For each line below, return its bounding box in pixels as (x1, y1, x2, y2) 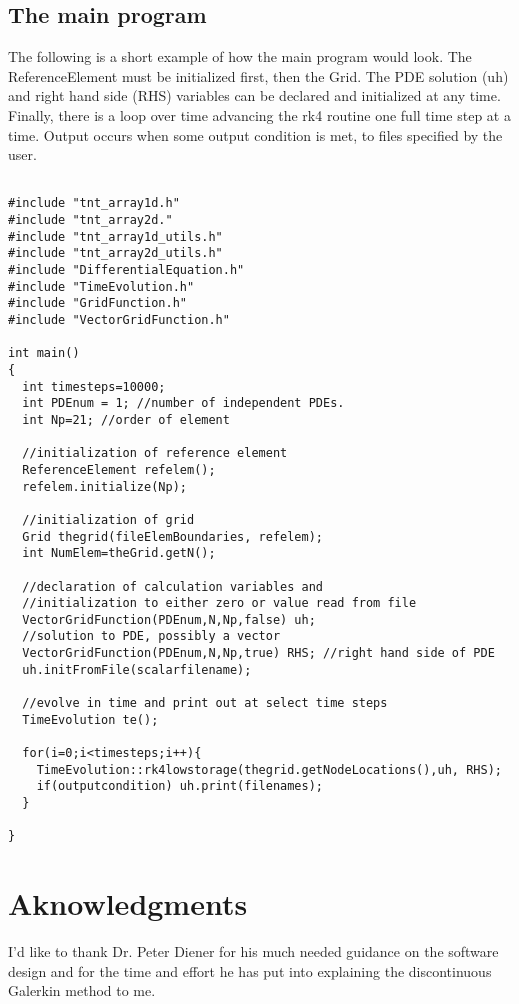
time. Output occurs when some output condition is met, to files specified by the (8, 124, 503, 145)
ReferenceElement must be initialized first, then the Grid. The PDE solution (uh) (8, 65, 509, 86)
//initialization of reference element (22, 446, 288, 461)
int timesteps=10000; (22, 379, 166, 394)
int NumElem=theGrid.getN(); (22, 546, 216, 561)
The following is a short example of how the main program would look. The (8, 46, 472, 67)
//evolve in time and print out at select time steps (22, 696, 388, 711)
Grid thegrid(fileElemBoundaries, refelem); (22, 529, 323, 544)
